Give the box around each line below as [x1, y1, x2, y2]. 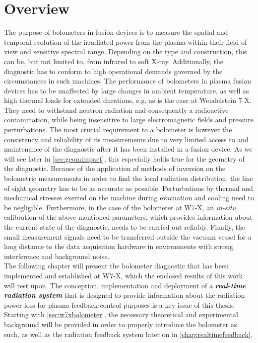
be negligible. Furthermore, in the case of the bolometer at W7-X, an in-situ [4, 202, 236, 212]
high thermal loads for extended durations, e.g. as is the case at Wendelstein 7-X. [4, 95, 252, 105]
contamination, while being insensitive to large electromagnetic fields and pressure [4, 114, 254, 125]
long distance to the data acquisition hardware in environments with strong [4, 241, 234, 252]
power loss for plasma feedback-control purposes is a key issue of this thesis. [4, 299, 235, 310]
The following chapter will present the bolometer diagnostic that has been [4, 260, 229, 271]
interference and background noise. [4, 251, 110, 261]
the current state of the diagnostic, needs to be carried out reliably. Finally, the [4, 222, 245, 232]
